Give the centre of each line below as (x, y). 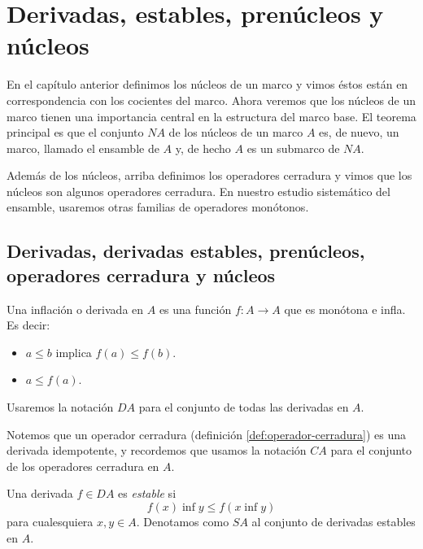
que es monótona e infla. (345, 309)
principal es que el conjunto (75, 132)
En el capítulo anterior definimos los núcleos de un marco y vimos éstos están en (207, 84)
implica (74, 352)
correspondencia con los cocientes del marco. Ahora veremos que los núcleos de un (211, 100)
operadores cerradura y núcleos (141, 274)
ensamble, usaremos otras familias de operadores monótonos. (158, 207)
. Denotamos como (183, 521)
